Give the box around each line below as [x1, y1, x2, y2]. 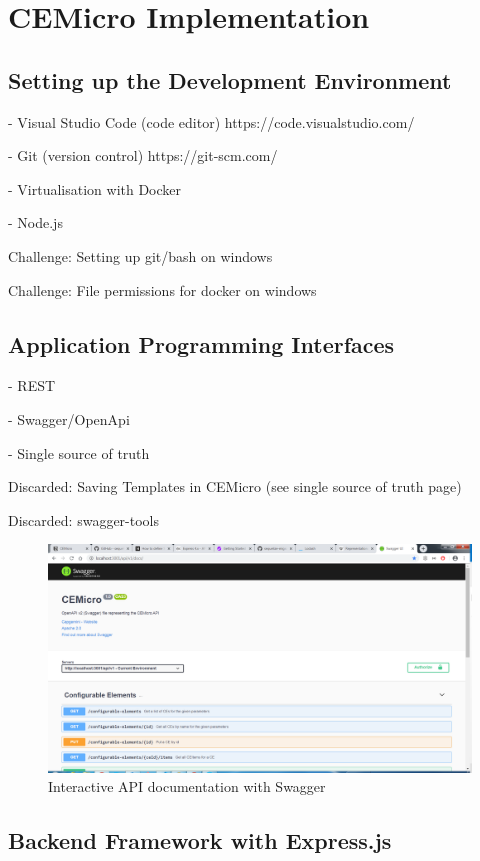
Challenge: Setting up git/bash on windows [8, 245, 273, 266]
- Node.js [8, 212, 63, 233]
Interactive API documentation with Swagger [48, 776, 326, 797]
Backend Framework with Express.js [8, 825, 392, 856]
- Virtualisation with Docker [8, 178, 182, 199]
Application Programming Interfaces [8, 328, 395, 359]
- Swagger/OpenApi [8, 408, 130, 429]
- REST [8, 375, 56, 396]
